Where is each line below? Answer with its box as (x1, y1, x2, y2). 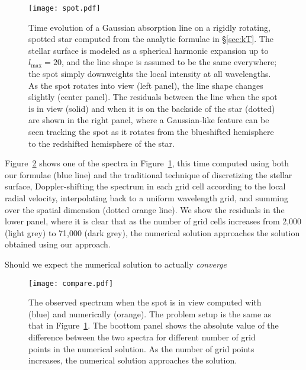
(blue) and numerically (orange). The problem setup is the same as (28, 307, 272, 320)
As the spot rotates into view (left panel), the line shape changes (28, 79, 263, 91)
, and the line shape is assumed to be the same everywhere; (61, 56, 277, 68)
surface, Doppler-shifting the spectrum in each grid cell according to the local (5, 180, 286, 192)
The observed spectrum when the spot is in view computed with (28, 296, 262, 308)
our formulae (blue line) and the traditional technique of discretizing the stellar (5, 168, 292, 181)
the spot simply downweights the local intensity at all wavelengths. (28, 67, 271, 80)
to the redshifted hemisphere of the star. (28, 137, 175, 149)
